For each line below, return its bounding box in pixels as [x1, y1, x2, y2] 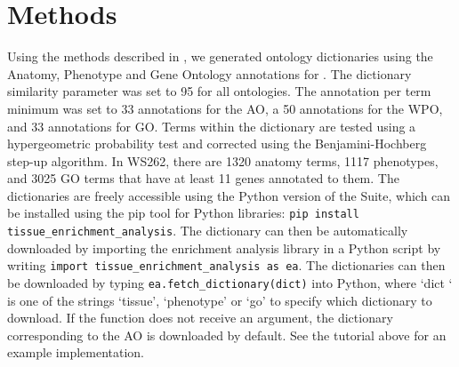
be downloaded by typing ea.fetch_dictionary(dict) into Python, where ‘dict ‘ [7, 274, 453, 292]
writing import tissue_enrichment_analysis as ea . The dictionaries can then [7, 256, 446, 275]
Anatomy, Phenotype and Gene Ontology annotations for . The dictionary [7, 64, 412, 83]
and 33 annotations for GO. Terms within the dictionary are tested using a [7, 116, 416, 135]
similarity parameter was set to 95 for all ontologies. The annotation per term [7, 82, 431, 100]
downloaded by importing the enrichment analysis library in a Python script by [7, 238, 441, 257]
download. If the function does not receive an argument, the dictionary [7, 308, 393, 327]
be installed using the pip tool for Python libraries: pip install [7, 203, 359, 222]
